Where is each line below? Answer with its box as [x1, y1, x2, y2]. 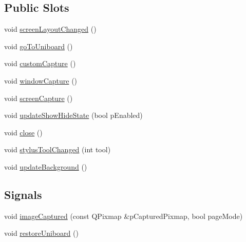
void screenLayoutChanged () [4, 24, 97, 34]
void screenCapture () [4, 92, 73, 103]
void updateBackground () [4, 161, 87, 172]
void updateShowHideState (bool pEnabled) [4, 110, 143, 120]
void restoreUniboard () [4, 228, 79, 238]
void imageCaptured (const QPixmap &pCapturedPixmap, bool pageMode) [4, 210, 243, 221]
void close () [4, 127, 43, 137]
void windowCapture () [4, 75, 78, 86]
